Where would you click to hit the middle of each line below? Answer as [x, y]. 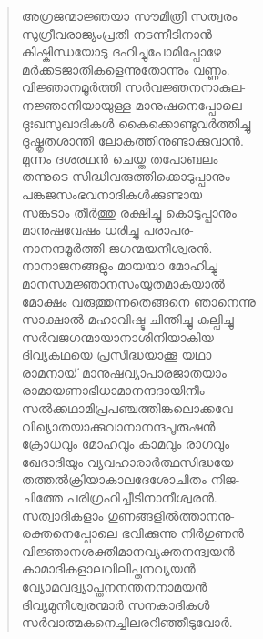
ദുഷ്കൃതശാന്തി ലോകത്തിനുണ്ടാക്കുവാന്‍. [132, 141]
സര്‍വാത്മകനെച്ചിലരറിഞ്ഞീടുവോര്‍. [127, 622]
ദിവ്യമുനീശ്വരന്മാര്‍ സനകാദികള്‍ [116, 604]
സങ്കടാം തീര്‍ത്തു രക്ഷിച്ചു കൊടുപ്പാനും [129, 212]
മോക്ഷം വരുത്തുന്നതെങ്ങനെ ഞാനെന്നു [138, 301]
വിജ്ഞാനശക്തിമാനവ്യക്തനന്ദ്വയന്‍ [128, 550]
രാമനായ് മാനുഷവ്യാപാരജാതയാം [124, 372]
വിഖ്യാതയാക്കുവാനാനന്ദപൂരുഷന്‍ [118, 426]
